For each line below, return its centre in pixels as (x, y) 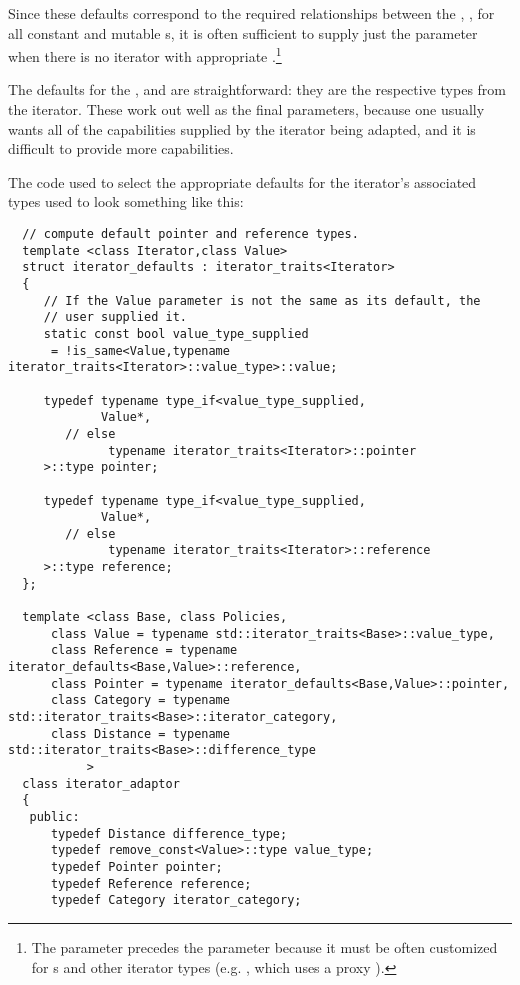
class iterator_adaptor (101, 783)
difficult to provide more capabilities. (121, 148)
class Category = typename (140, 700)
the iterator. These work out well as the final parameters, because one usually (246, 109)
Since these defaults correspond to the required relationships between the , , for (251, 13)
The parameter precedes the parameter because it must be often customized (264, 946)
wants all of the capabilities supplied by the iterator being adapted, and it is (242, 128)
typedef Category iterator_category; (176, 900)
